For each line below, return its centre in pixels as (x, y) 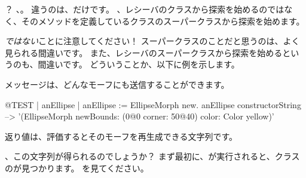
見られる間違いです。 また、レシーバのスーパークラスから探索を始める (144, 52)
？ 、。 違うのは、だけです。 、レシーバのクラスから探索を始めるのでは (145, 9)
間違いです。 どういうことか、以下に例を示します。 (139, 64)
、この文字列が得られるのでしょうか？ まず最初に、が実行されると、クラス (152, 156)
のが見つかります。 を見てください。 (77, 168)
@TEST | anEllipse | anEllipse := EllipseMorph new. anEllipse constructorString (153, 104)
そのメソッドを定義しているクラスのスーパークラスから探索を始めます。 (163, 21)
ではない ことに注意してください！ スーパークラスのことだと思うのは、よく (152, 41)
